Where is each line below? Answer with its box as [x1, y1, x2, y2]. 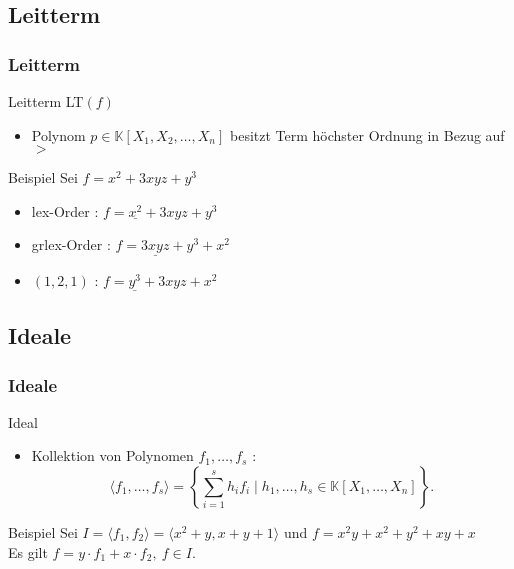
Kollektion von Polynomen [31, 445, 194, 466]
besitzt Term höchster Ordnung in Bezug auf [230, 124, 505, 145]
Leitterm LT [8, 91, 84, 111]
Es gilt [8, 541, 48, 562]
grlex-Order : [31, 234, 111, 255]
